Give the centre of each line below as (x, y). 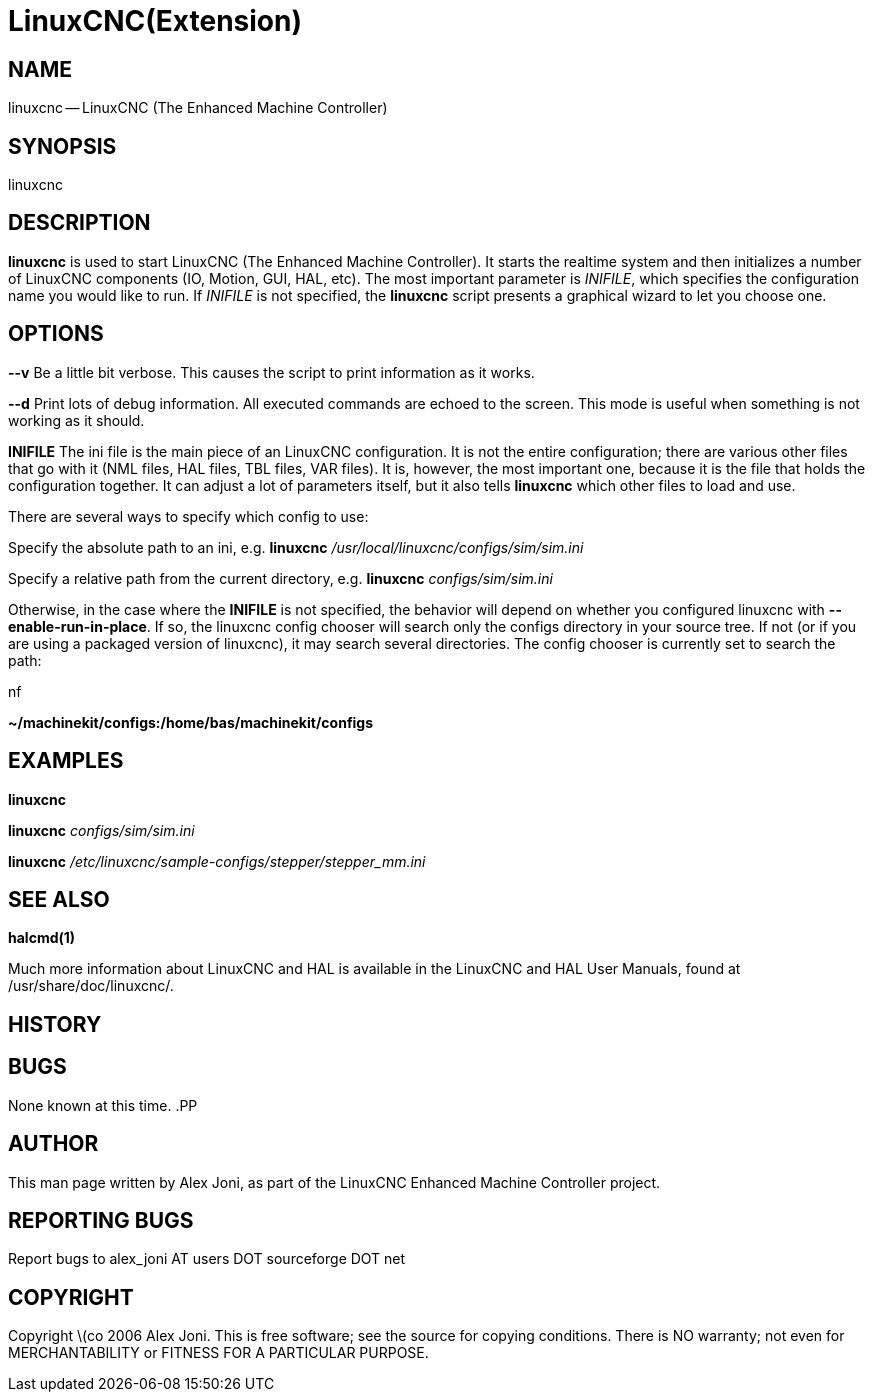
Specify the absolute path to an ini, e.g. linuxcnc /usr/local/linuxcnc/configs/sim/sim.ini (296, 547)
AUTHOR (53, 1144)
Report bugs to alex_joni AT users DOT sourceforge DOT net (207, 1259)
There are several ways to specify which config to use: (188, 516)
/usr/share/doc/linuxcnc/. (91, 986)
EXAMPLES (66, 761)
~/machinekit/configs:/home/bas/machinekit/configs (191, 722)
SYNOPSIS (62, 146)
